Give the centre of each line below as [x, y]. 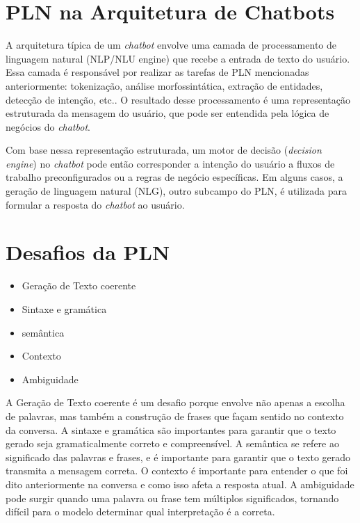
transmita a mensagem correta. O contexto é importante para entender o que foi [177, 470]
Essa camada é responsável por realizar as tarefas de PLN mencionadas [157, 72]
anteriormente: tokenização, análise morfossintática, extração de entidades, [164, 85]
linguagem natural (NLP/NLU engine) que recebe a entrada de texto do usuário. [178, 58]
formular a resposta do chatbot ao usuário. [95, 204]
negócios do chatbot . [48, 126]
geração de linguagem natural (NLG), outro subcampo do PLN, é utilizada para [176, 191]
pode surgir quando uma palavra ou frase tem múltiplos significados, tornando [172, 498]
